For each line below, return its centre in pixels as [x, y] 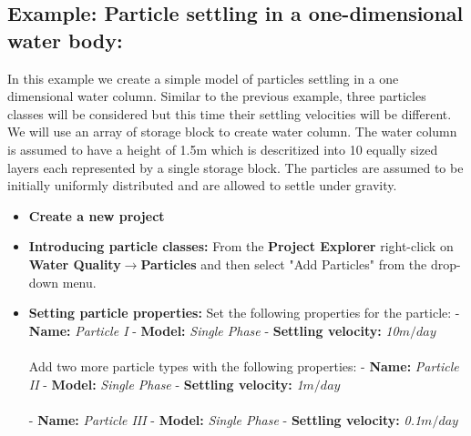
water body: [65, 40]
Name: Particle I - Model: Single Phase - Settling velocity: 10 [214, 330]
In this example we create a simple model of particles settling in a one [203, 78]
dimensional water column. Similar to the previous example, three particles [217, 96]
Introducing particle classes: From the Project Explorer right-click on [241, 246]
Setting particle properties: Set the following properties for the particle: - [244, 313]
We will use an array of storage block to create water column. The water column [232, 132]
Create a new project [97, 215]
